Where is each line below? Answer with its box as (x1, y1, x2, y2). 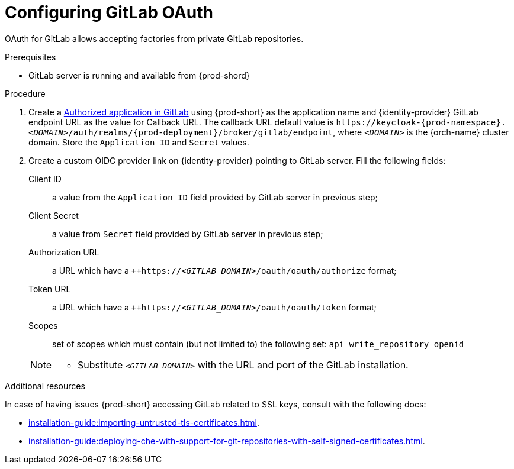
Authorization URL (28, 247, 99, 257)
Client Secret (28, 210, 79, 221)
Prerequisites (5, 51, 56, 62)
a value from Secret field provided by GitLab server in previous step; (52, 228, 323, 239)
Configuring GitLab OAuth (5, 2, 214, 22)
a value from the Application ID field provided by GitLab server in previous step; (52, 192, 378, 202)
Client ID (28, 173, 62, 184)
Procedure (5, 88, 46, 99)
